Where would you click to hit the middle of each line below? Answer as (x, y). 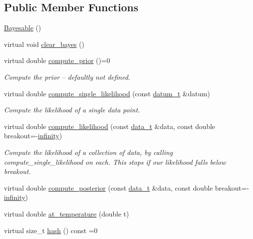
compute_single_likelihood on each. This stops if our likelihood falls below (115, 162)
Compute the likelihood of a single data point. (72, 110)
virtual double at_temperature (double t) (66, 213)
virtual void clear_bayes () (44, 44)
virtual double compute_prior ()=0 (57, 60)
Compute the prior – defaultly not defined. (67, 76)
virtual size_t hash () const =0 (51, 230)
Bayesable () (23, 28)
